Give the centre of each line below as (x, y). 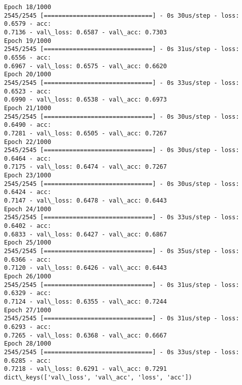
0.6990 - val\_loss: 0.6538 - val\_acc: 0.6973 (86, 100)
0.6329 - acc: (28, 293)
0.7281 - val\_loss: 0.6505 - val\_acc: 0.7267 (86, 133)
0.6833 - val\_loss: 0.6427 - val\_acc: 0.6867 (86, 234)
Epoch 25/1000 (28, 243)
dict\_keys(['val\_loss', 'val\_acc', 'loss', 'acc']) (98, 377)
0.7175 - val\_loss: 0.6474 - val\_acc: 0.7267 (86, 167)
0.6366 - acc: (28, 259)
